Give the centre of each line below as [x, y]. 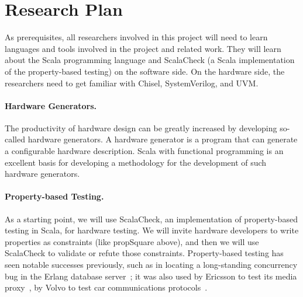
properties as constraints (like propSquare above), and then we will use [132, 241]
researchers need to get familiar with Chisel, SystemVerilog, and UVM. [132, 83]
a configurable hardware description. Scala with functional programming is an [144, 151]
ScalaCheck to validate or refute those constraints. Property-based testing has [144, 253]
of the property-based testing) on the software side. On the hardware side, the [145, 71]
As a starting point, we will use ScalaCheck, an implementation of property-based [151, 219]
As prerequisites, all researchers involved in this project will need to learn [136, 37]
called [15, 139]
